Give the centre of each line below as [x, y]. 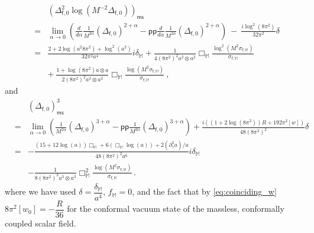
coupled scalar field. [41, 223]
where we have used [41, 191]
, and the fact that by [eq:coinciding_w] [204, 191]
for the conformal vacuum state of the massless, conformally [176, 209]
